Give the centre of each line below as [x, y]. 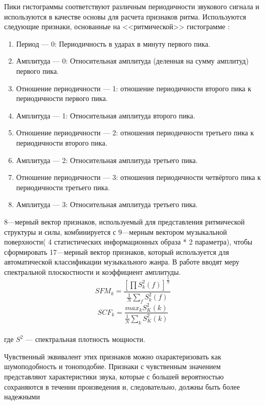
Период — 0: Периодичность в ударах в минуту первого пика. [113, 43]
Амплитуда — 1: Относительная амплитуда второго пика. [106, 115]
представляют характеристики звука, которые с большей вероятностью [114, 377]
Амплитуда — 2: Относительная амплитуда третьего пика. [107, 160]
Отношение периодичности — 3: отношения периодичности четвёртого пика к [138, 177]
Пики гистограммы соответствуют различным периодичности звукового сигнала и [132, 6]
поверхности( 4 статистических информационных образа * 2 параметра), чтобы [128, 242]
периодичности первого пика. [62, 98]
